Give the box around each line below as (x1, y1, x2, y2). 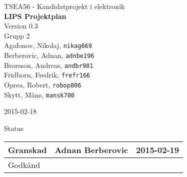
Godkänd (8, 158, 40, 170)
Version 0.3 (4, 20, 38, 31)
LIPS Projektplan (4, 10, 66, 21)
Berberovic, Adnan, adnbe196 (4, 50, 94, 60)
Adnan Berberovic (54, 143, 128, 155)
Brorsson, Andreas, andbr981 (4, 59, 93, 70)
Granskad (8, 143, 47, 155)
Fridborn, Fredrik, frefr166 (4, 69, 90, 80)
